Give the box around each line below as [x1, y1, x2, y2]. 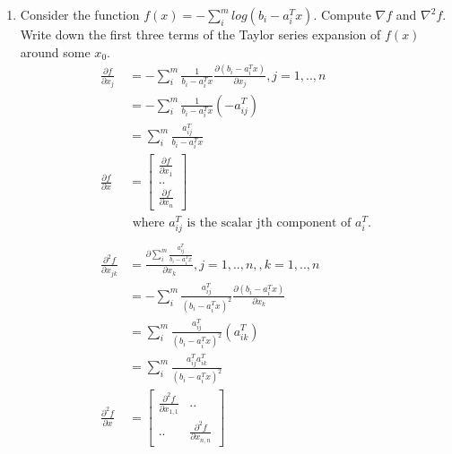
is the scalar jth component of [187, 216, 352, 229]
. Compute [313, 5, 371, 23]
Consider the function [20, 5, 140, 23]
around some [20, 42, 91, 61]
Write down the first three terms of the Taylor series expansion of [20, 25, 381, 43]
